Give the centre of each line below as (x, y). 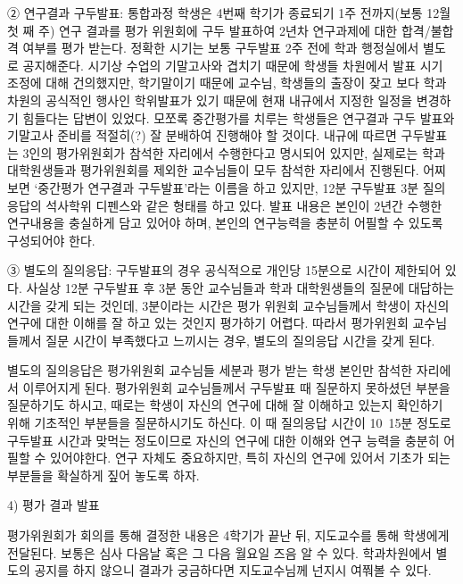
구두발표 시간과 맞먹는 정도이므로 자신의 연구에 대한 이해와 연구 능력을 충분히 (223, 440)
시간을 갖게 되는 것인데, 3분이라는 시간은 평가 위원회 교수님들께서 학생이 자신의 (228, 305)
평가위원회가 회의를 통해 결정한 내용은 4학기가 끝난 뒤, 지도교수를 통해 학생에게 (228, 535)
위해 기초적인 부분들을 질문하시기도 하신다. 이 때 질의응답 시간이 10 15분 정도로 (229, 423)
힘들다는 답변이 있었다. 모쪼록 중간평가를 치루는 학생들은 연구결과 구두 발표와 (239, 117)
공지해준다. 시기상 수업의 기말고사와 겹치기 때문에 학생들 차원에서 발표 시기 (233, 65)
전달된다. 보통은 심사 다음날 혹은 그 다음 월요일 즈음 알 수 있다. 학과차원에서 (219, 552)
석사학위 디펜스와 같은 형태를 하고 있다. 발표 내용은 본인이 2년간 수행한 (244, 205)
